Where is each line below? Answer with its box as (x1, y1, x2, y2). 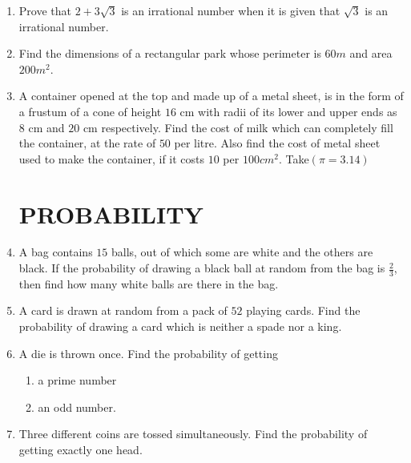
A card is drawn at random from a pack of (18, 302, 228, 319)
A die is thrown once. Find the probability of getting (18, 344, 278, 361)
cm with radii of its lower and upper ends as (179, 103, 397, 119)
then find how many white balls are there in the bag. (18, 275, 279, 292)
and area (349, 45, 393, 62)
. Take (278, 150, 309, 167)
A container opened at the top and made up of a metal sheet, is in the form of (18, 87, 404, 104)
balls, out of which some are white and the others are (111, 244, 373, 260)
